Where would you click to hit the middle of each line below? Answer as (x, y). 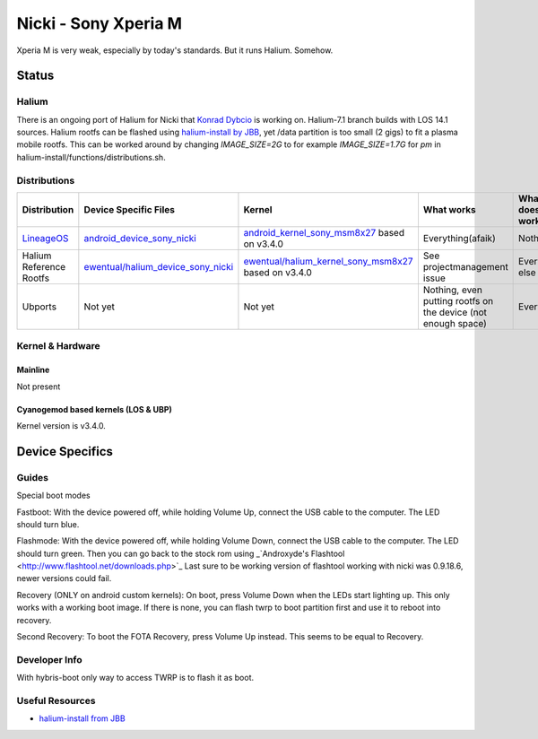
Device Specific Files (129, 210)
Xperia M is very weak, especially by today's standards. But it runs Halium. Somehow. (175, 50)
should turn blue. (48, 524)
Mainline (33, 370)
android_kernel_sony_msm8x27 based (324, 233)
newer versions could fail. (64, 578)
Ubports (39, 307)
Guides (33, 477)
